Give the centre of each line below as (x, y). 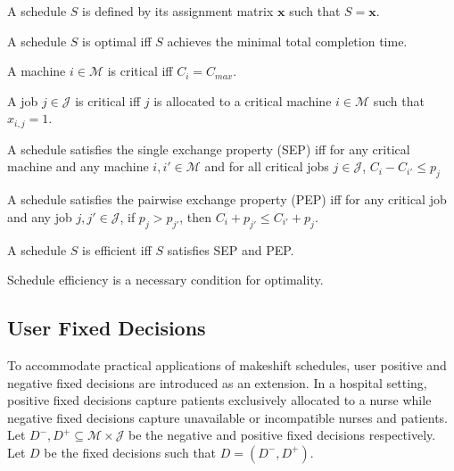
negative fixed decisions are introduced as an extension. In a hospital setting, (217, 382)
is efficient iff (117, 249)
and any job (40, 216)
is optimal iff (117, 41)
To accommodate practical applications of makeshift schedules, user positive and (227, 365)
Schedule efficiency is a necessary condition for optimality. (165, 280)
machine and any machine (78, 166)
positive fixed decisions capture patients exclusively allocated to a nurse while (219, 400)
